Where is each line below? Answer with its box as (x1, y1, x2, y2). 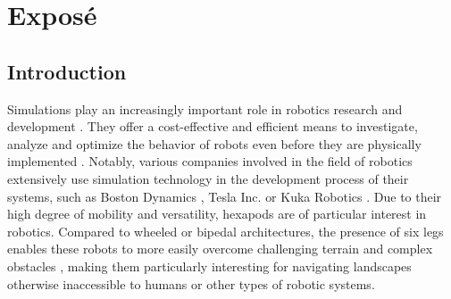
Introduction (7, 57, 127, 85)
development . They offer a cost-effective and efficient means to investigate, (7, 117, 418, 136)
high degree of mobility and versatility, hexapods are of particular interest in (7, 204, 427, 223)
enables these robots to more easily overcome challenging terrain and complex (7, 239, 433, 258)
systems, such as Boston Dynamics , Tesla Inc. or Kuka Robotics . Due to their (7, 187, 442, 205)
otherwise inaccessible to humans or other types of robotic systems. (7, 274, 375, 293)
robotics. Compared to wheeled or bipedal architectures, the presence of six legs (7, 221, 444, 240)
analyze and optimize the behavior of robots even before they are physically (7, 134, 422, 153)
